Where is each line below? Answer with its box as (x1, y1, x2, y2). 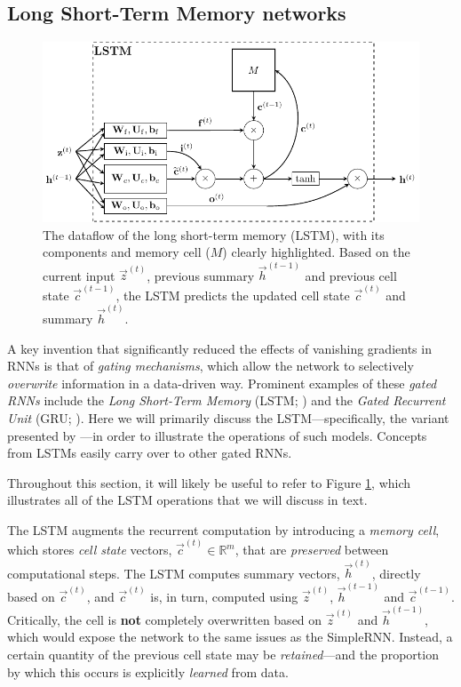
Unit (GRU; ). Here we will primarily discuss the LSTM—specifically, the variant (7, 408, 449, 427)
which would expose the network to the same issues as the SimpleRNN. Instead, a (7, 627, 453, 646)
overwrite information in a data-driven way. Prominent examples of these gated (7, 373, 437, 392)
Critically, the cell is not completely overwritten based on (7, 610, 322, 628)
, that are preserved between (234, 540, 389, 559)
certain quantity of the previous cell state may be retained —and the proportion (7, 645, 439, 664)
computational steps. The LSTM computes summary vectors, (7, 563, 340, 582)
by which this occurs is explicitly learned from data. (7, 662, 289, 681)
